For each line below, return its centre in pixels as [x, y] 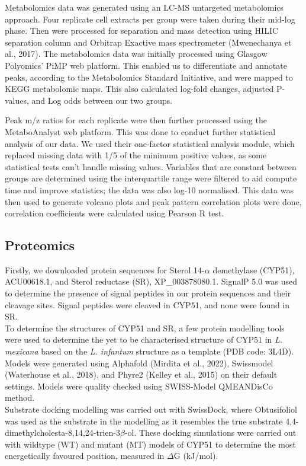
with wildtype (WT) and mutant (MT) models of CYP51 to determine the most [150, 444]
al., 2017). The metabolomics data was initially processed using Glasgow [136, 54]
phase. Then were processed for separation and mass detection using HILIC [142, 31]
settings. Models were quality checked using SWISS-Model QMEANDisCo [139, 386]
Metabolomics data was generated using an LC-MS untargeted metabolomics [144, 7]
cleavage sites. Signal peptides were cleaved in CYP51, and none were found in [147, 304]
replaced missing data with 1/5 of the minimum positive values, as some [136, 155]
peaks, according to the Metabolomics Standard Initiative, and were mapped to [149, 77]
